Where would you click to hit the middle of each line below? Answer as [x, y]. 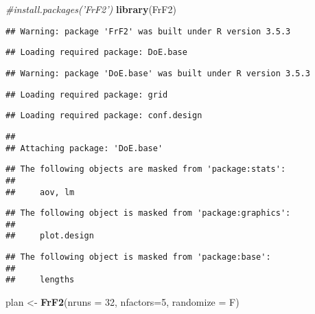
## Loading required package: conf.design [104, 116]
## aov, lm [40, 192]
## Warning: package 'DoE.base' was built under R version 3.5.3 [158, 73]
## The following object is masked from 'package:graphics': [148, 213]
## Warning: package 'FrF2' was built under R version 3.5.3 [148, 31]
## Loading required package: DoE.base [96, 53]
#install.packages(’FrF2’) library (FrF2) [91, 9]
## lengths [40, 280]
